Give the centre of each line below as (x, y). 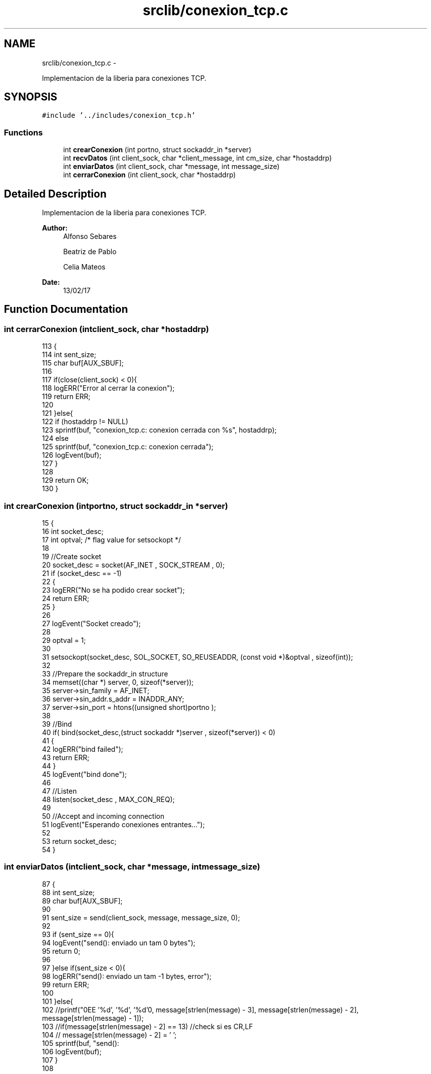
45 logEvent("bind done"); (84, 774)
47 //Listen (59, 791)
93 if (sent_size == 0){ (78, 934)
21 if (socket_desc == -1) (82, 573)
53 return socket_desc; (79, 841)
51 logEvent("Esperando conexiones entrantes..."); (123, 824)
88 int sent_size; (68, 892)
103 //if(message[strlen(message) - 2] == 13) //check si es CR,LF (147, 1026)
